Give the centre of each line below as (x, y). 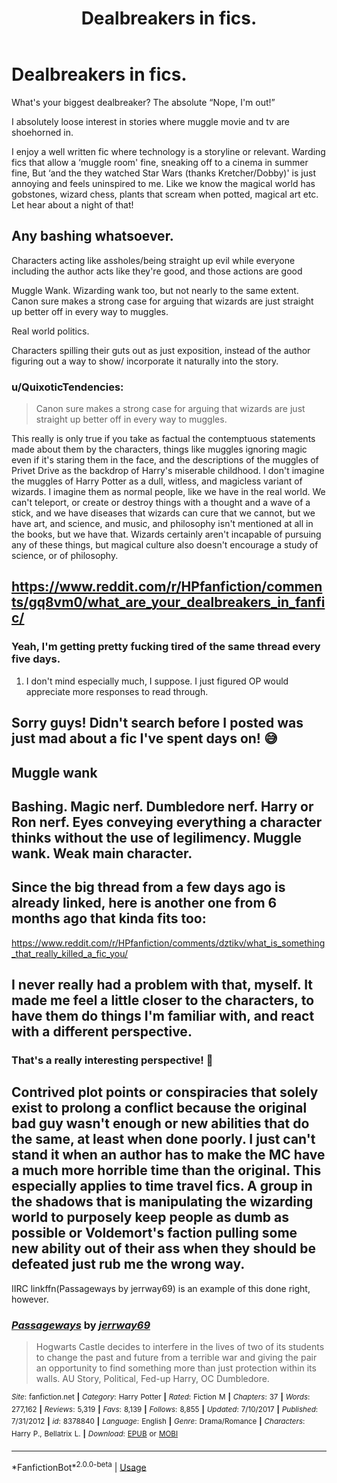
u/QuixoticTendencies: (67, 387)
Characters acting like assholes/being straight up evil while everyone (153, 260)
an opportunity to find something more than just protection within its (176, 1368)
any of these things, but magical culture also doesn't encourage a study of (165, 545)
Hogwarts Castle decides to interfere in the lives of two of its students (180, 1347)
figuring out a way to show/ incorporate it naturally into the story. (145, 361)
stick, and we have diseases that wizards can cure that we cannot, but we (163, 513)
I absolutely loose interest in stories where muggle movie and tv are (150, 121)
